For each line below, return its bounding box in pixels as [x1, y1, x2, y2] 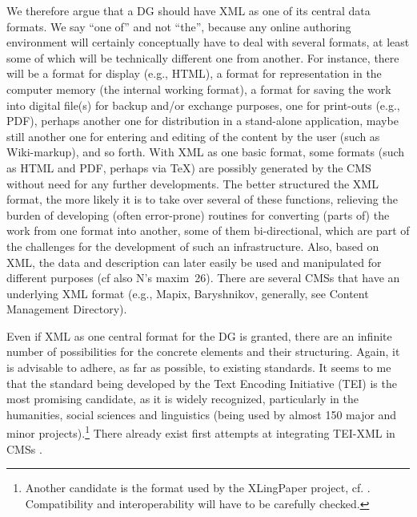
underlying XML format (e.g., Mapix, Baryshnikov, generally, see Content [6, 285, 369, 301]
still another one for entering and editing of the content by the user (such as [6, 127, 380, 144]
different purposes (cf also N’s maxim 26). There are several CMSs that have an [6, 269, 400, 286]
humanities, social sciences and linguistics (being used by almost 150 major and [6, 406, 397, 422]
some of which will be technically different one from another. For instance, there [6, 49, 399, 66]
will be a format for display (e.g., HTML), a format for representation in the [6, 65, 382, 82]
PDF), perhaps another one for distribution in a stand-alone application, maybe [6, 112, 399, 129]
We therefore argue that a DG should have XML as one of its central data [6, 2, 371, 18]
